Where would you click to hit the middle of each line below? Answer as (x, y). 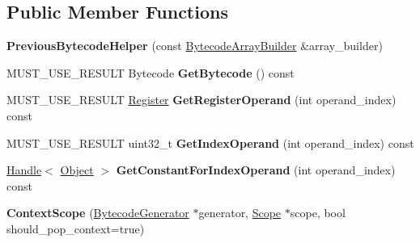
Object (77, 170)
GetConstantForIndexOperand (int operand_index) (256, 170)
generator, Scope (240, 213)
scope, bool (318, 213)
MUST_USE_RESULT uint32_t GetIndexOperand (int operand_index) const (210, 142)
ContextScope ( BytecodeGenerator (98, 213)
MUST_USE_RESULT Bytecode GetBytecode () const (151, 72)
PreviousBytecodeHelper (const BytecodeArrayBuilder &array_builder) (195, 46)
